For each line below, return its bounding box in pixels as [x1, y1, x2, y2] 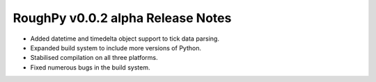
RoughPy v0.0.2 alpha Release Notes [13, 10, 232, 25]
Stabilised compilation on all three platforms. [30, 54, 158, 62]
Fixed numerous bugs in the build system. [30, 63, 150, 72]
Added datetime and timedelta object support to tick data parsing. [30, 34, 219, 43]
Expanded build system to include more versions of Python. [30, 43, 202, 52]
